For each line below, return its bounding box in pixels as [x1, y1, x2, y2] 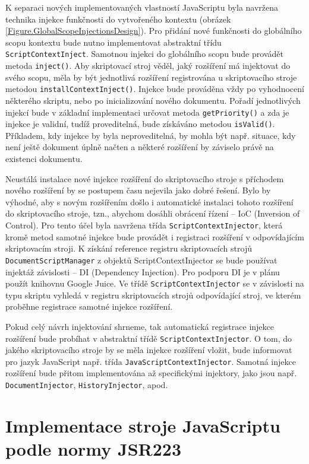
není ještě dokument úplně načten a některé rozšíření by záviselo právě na [5, 141, 274, 153]
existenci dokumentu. [5, 152, 83, 165]
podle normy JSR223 [5, 437, 181, 461]
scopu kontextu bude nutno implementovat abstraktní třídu [5, 36, 222, 48]
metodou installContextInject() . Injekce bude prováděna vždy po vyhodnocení [5, 82, 304, 95]
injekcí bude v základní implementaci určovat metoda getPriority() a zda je [5, 106, 289, 118]
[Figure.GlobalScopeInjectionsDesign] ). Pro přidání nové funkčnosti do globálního [5, 24, 302, 37]
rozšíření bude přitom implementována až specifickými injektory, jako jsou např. [5, 367, 297, 379]
